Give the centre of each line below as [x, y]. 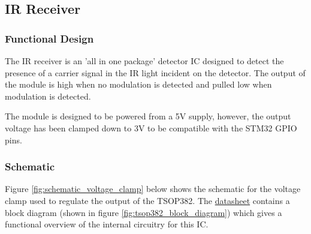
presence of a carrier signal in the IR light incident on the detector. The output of [155, 72]
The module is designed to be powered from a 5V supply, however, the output [148, 116]
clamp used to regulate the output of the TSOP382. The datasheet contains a [147, 200]
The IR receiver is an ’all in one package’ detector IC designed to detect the [144, 61]
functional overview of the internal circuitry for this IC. [107, 224]
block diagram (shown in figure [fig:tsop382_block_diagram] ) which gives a [144, 212]
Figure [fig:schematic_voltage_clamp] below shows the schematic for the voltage [153, 189]
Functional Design [49, 38]
